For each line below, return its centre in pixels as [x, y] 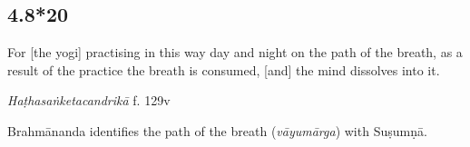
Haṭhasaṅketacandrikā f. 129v [89, 100]
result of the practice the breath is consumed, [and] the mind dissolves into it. [224, 69]
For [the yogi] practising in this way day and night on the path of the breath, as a [235, 52]
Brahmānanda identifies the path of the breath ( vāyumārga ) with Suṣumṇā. [217, 130]
